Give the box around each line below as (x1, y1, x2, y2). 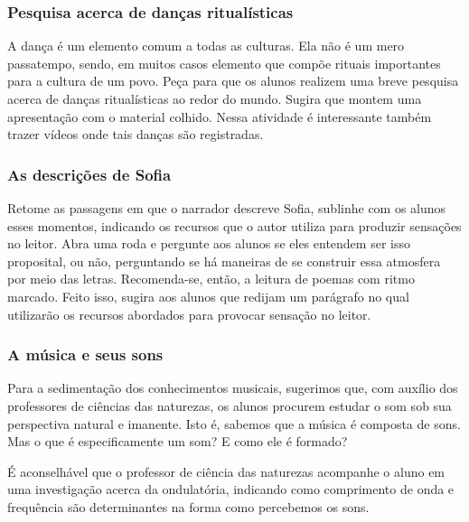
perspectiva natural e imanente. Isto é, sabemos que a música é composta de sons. (7, 414, 461, 433)
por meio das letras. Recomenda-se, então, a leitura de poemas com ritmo (7, 269, 415, 288)
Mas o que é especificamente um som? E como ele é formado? (7, 432, 348, 451)
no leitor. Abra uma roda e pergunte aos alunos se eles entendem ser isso (7, 234, 410, 253)
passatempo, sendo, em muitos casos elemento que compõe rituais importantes (7, 53, 441, 72)
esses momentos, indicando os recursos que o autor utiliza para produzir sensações (7, 216, 462, 235)
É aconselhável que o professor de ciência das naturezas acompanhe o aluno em (7, 461, 446, 480)
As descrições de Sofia (7, 163, 172, 185)
